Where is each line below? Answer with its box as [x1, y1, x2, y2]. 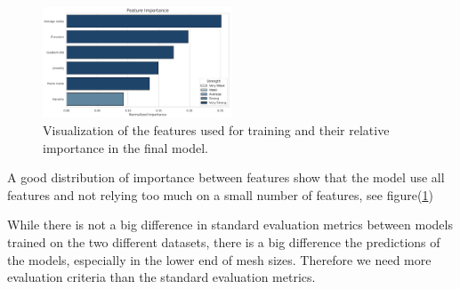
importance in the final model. [43, 138, 208, 157]
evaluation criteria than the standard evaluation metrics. [7, 268, 316, 286]
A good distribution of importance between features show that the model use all [7, 168, 445, 187]
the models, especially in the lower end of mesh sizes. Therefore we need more [7, 250, 432, 269]
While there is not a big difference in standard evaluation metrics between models [7, 215, 453, 234]
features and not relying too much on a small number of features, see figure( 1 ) [7, 185, 433, 204]
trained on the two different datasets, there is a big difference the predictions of [7, 232, 440, 251]
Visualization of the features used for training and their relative [43, 121, 390, 140]
